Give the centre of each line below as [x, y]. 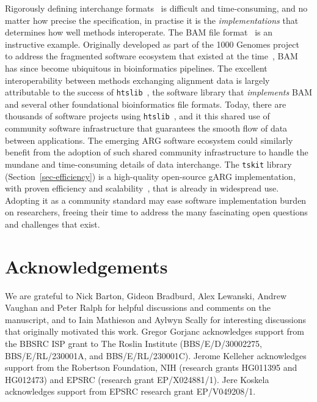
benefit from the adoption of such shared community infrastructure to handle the [157, 152]
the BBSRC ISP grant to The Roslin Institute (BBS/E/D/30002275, [133, 343]
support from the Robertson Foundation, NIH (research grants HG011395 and [151, 367]
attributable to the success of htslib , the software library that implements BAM [159, 92]
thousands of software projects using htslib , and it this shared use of [137, 116]
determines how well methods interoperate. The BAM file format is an [139, 32]
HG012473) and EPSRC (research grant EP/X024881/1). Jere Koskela [137, 379]
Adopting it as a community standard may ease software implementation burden [156, 200]
